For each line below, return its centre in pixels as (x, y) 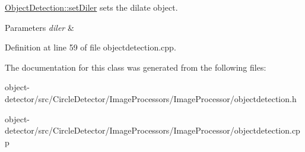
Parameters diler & (39, 27)
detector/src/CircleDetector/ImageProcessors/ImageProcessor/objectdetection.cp (152, 130)
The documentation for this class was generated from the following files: (136, 67)
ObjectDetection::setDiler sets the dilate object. (91, 7)
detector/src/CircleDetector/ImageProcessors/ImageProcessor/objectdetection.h (151, 98)
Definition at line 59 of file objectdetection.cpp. (90, 47)
